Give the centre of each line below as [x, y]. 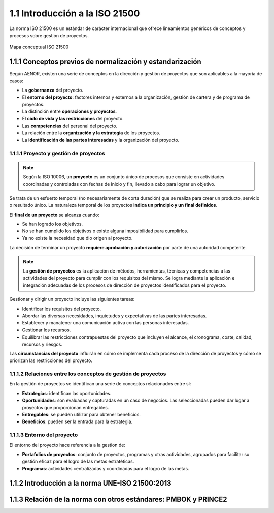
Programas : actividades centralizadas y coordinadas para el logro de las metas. [106, 468]
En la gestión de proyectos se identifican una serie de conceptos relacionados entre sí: [100, 384]
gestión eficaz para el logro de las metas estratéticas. [78, 461]
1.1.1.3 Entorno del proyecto [44, 435]
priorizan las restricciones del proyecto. [51, 360]
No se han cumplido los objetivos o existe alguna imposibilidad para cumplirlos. [105, 231]
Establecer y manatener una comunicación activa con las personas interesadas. [106, 323]
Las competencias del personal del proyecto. [70, 126]
